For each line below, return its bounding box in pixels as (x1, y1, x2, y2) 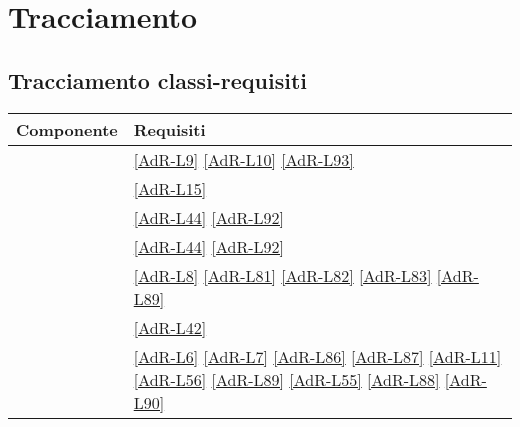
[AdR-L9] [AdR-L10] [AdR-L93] (133, 147, 354, 171)
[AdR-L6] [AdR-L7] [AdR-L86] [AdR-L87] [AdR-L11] (133, 344, 502, 368)
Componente (16, 117, 118, 141)
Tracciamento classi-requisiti (8, 64, 307, 95)
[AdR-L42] (133, 315, 207, 339)
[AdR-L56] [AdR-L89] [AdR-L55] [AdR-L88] (133, 367, 440, 391)
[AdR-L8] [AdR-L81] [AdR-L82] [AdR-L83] (133, 263, 432, 287)
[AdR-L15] (133, 176, 207, 200)
